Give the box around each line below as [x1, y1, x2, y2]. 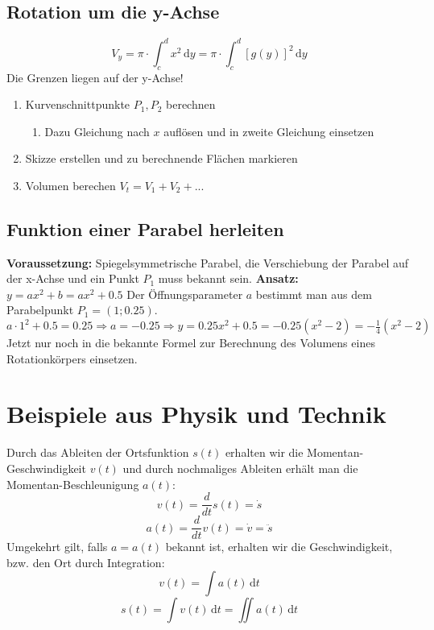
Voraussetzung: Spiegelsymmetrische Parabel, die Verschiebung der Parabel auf [6, 254, 409, 271]
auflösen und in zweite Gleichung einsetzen [163, 122, 374, 139]
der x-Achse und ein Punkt [6, 270, 139, 287]
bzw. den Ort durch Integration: [6, 553, 165, 570]
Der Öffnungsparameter [126, 285, 243, 302]
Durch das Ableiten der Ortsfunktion [6, 444, 189, 461]
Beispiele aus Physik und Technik [6, 397, 386, 430]
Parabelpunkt [6, 301, 74, 318]
